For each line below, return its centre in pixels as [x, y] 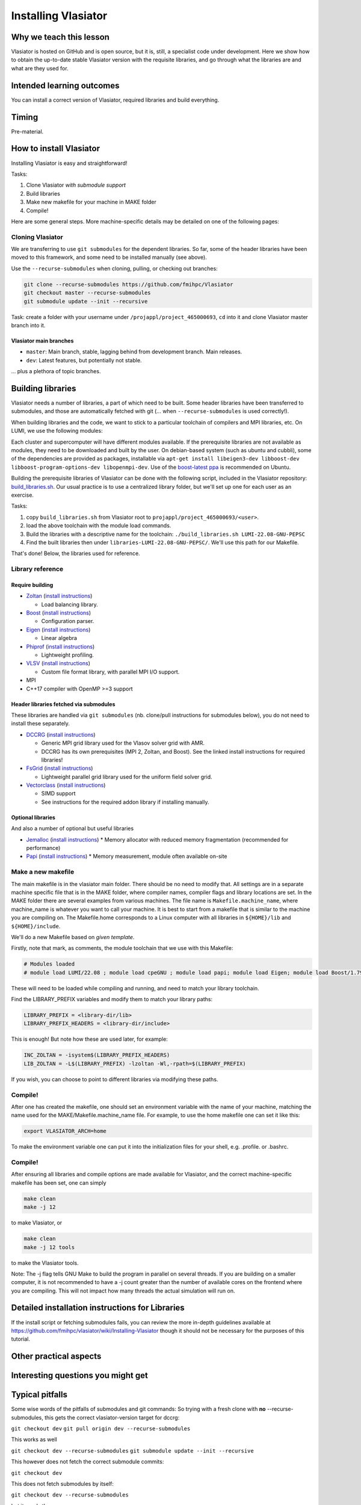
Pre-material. [27, 131]
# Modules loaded [49, 964]
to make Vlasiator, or [37, 1223]
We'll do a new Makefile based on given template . [73, 937]
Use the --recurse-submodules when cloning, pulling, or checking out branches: [114, 268]
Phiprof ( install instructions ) [60, 647]
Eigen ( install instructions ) [58, 630]
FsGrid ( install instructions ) [60, 768]
